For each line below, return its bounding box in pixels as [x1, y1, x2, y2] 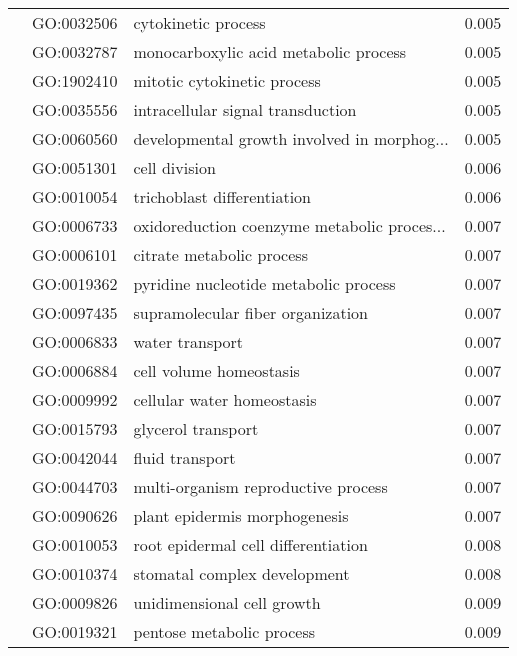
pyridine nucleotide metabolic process [133, 272, 396, 295]
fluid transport [133, 446, 236, 469]
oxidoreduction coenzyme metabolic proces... [133, 214, 446, 237]
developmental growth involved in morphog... [133, 127, 449, 150]
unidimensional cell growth [133, 591, 321, 614]
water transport [133, 330, 244, 353]
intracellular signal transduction [133, 98, 357, 121]
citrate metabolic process [133, 243, 308, 266]
